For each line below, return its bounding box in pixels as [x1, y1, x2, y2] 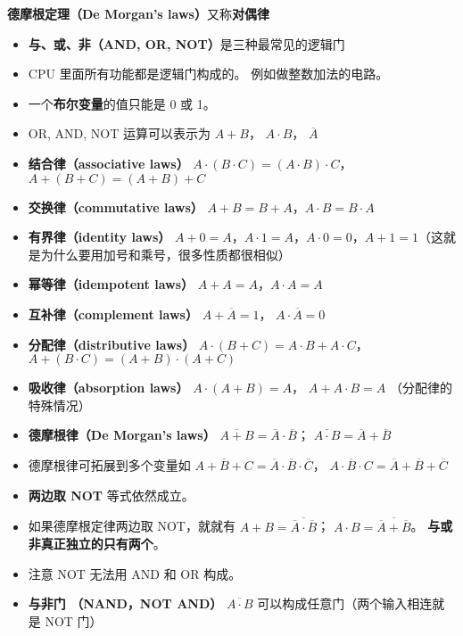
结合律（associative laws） [28, 153, 189, 172]
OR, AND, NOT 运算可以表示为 [28, 124, 211, 143]
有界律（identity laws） [28, 227, 171, 246]
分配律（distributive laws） [28, 335, 195, 353]
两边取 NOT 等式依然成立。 [28, 485, 194, 504]
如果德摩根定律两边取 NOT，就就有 [28, 516, 236, 535]
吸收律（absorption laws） [28, 378, 189, 397]
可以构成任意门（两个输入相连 [257, 594, 433, 613]
